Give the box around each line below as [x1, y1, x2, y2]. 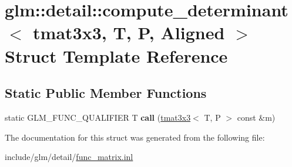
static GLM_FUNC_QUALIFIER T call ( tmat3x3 [5, 111, 191, 123]
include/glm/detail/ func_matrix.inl [5, 151, 133, 163]
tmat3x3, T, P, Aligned [33, 21, 225, 45]
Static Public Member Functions [5, 84, 207, 102]
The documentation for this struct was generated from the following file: [5, 131, 265, 143]
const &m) [237, 111, 276, 123]
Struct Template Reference [5, 43, 228, 67]
